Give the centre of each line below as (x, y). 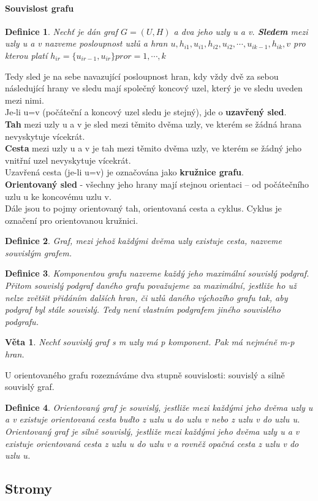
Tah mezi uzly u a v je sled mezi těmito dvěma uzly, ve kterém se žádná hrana (153, 124)
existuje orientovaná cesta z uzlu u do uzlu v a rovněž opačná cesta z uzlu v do (152, 443)
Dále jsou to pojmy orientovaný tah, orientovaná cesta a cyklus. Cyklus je (143, 208)
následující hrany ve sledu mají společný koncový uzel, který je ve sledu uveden (154, 88)
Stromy (29, 488)
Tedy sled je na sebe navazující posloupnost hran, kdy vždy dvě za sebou (142, 76)
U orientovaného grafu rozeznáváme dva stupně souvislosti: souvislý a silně (145, 374)
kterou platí (26, 55)
